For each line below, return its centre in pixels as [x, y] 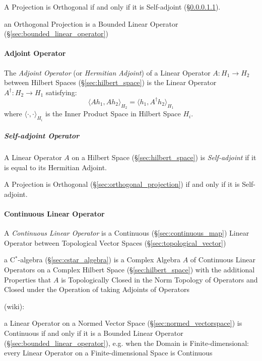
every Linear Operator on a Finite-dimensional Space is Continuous [108, 353]
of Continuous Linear [223, 260]
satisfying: [61, 92]
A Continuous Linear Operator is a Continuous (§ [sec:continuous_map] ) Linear [127, 233]
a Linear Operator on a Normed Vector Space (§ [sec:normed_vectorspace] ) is [123, 323]
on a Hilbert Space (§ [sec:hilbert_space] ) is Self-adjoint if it [164, 157]
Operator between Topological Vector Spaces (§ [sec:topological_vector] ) [115, 242]
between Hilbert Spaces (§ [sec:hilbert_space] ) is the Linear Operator [110, 82]
